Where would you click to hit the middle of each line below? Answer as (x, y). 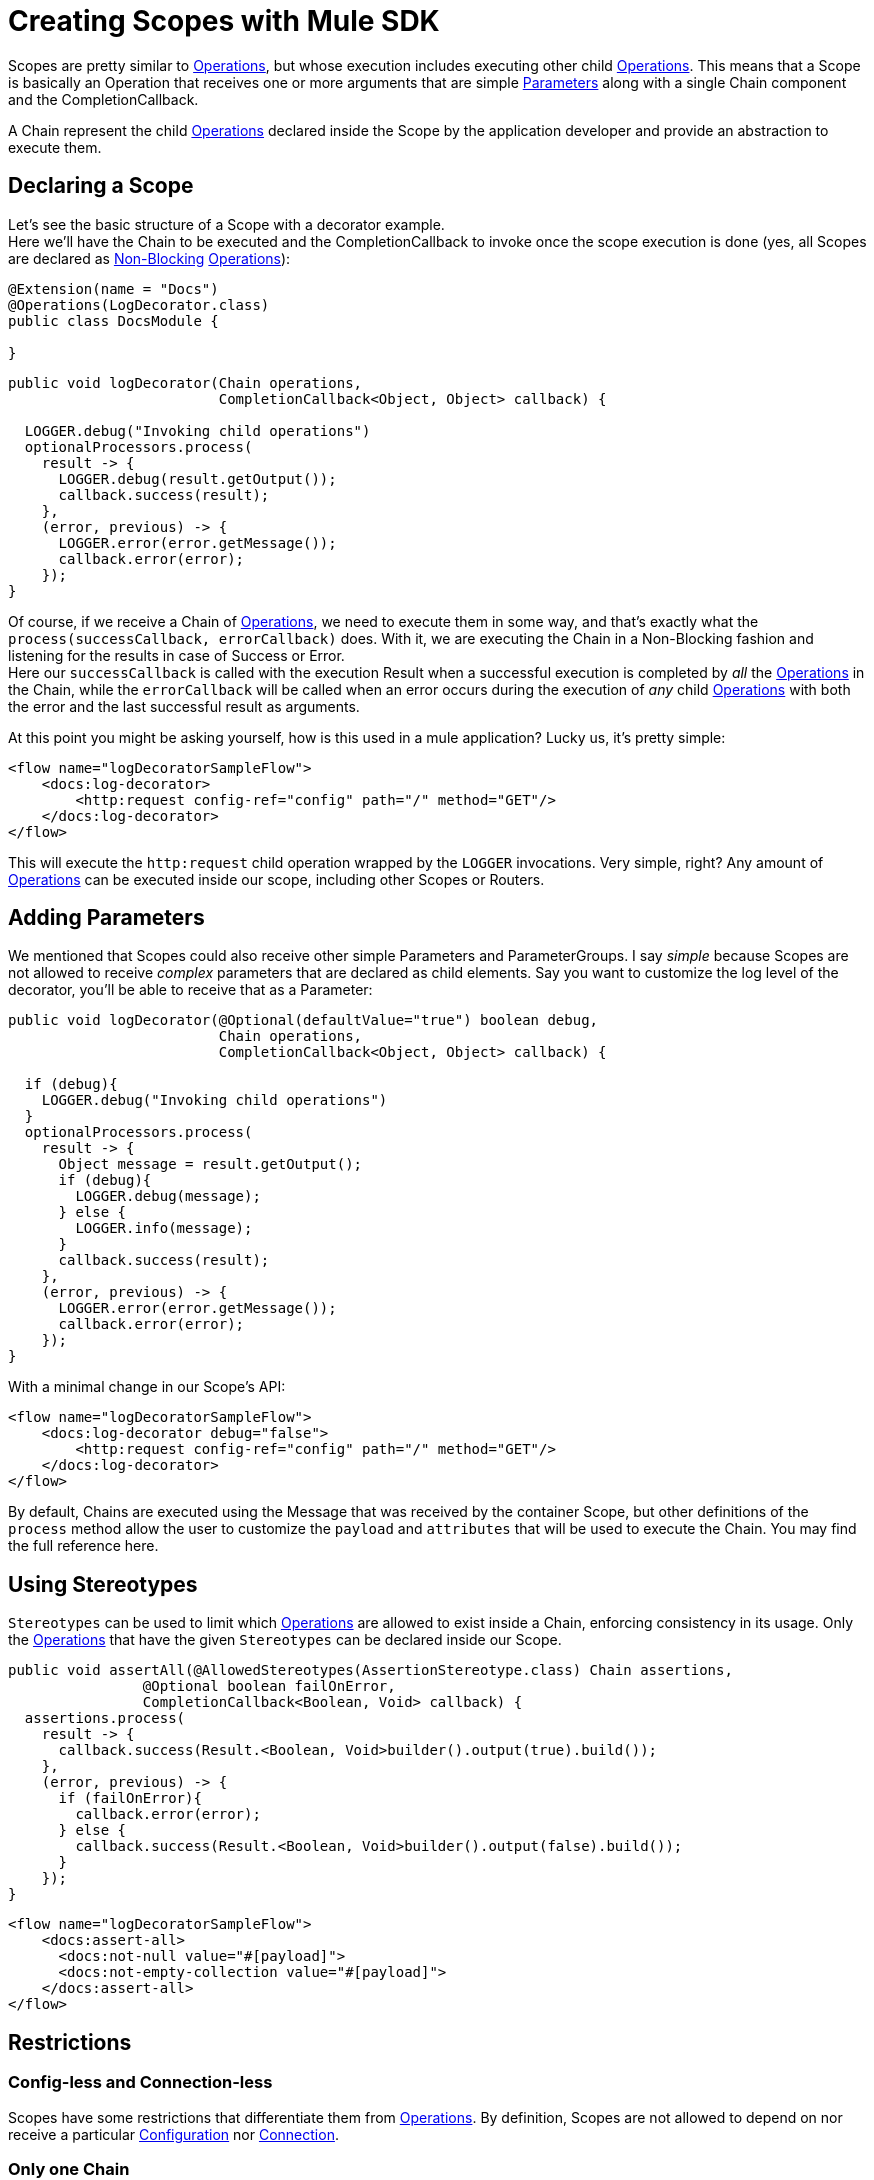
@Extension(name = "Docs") (113, 288)
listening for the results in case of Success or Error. (176, 655)
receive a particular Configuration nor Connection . (173, 2134)
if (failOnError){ (130, 1798)
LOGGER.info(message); (164, 1228)
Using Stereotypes (103, 1584)
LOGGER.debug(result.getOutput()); (197, 478)
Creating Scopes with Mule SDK (224, 21)
